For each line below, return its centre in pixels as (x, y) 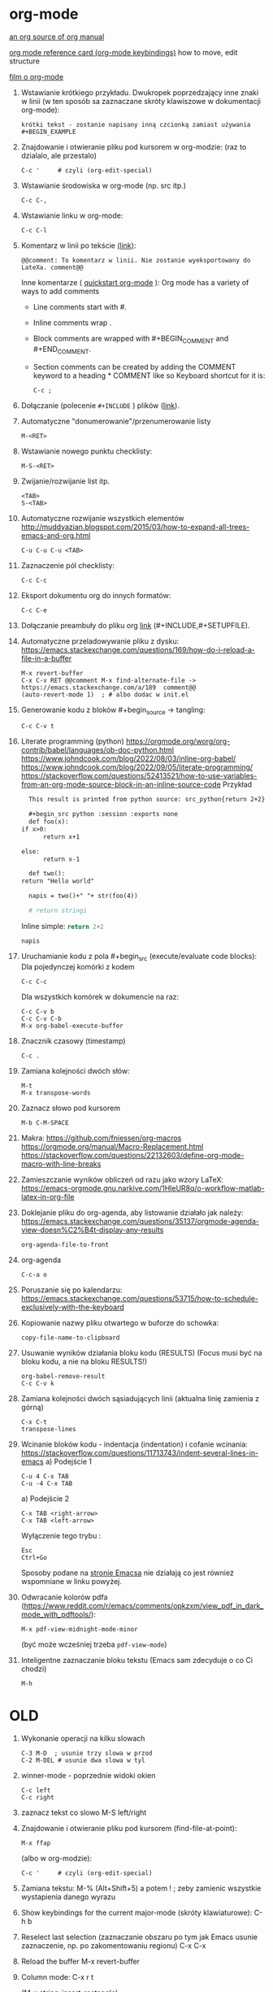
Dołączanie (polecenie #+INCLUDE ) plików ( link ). (100, 405)
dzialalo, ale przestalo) (58, 155)
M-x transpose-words (56, 1093)
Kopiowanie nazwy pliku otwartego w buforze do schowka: (120, 1322)
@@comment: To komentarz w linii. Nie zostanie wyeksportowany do (136, 260)
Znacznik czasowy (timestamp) (73, 1040)
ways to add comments (60, 291)
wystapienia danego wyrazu (68, 1897)
